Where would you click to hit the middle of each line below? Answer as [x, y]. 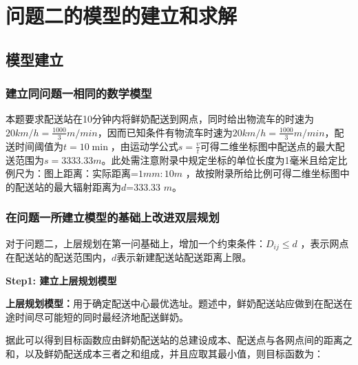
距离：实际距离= [101, 173]
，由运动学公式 [144, 146]
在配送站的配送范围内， [59, 257]
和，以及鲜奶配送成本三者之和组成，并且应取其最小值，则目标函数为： [165, 354]
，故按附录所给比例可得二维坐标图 [263, 173]
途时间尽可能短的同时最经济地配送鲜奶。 [97, 316]
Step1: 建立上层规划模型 [61, 280]
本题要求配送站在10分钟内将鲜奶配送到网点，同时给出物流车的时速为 [160, 119]
